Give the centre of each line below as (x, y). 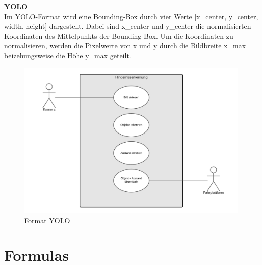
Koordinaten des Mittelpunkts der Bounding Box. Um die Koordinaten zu (119, 36)
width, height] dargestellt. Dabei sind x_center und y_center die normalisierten (128, 26)
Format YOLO (47, 220)
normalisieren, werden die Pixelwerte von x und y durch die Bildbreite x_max (125, 46)
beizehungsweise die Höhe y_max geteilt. (68, 55)
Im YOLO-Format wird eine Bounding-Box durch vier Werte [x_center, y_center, (131, 16)
